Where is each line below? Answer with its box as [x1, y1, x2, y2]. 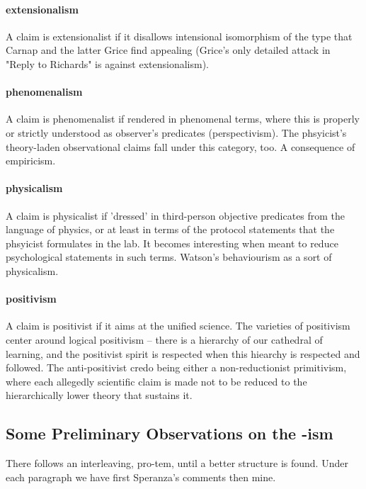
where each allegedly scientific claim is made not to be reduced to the [6, 373, 307, 388]
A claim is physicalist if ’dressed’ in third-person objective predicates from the [6, 208, 345, 223]
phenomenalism [6, 84, 83, 99]
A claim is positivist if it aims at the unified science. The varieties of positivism [6, 318, 350, 333]
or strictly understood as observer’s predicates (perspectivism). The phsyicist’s [6, 125, 347, 140]
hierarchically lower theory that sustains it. [6, 388, 193, 403]
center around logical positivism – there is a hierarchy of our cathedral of [6, 332, 323, 347]
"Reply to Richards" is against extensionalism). [6, 56, 209, 71]
